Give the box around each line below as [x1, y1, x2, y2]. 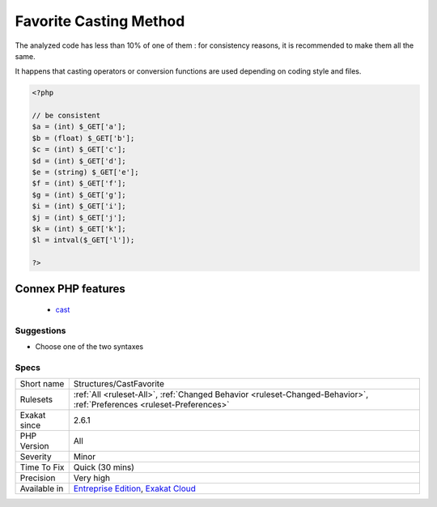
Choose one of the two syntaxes [35, 342, 144, 351]
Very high [73, 472, 111, 484]
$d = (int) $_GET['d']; [32, 156, 127, 165]
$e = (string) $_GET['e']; [32, 168, 139, 177]
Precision [19, 472, 56, 484]
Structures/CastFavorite [73, 378, 165, 390]
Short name [19, 378, 65, 390]
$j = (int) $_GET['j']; [32, 213, 127, 222]
